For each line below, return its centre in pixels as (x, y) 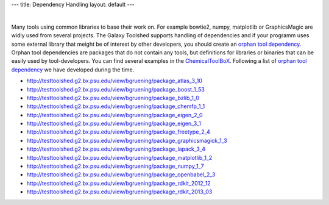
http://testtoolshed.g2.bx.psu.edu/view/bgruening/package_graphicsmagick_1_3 (127, 140)
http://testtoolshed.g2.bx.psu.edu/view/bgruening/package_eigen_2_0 (115, 115)
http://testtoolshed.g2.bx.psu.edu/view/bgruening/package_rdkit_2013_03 (119, 192)
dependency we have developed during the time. (73, 70)
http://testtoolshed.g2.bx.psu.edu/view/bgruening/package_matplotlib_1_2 (119, 157)
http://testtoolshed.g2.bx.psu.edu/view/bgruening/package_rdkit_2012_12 (119, 183)
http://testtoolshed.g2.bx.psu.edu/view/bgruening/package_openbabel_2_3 (121, 174)
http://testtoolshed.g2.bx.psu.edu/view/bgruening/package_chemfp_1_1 (116, 106)
